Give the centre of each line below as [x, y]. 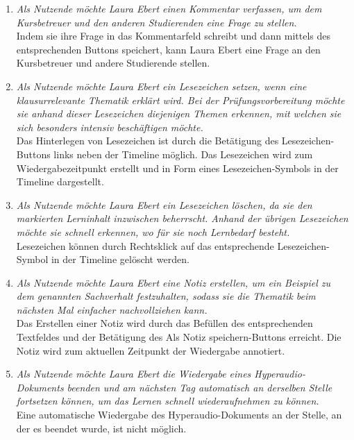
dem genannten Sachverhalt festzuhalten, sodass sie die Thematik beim [166, 296]
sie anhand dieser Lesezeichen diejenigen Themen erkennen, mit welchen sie [179, 113]
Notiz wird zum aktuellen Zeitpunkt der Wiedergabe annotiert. [151, 350]
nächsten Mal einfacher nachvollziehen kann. [112, 309]
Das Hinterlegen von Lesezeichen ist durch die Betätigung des [147, 141]
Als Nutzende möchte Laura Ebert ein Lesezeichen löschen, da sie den [164, 204]
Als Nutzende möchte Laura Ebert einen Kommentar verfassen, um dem [169, 8]
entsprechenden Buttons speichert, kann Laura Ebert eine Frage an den [168, 49]
